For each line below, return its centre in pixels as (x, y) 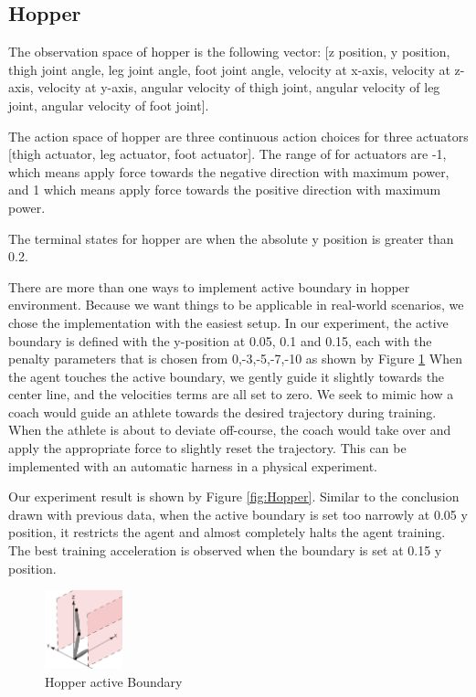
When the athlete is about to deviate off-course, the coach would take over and (230, 430)
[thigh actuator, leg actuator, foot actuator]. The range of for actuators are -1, (227, 154)
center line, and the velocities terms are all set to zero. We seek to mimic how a (231, 394)
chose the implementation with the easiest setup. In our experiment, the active (228, 322)
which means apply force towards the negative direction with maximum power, (229, 171)
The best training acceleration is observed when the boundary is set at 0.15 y (225, 550)
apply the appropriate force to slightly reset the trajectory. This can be (207, 448)
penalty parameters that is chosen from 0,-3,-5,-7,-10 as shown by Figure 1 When (235, 359)
